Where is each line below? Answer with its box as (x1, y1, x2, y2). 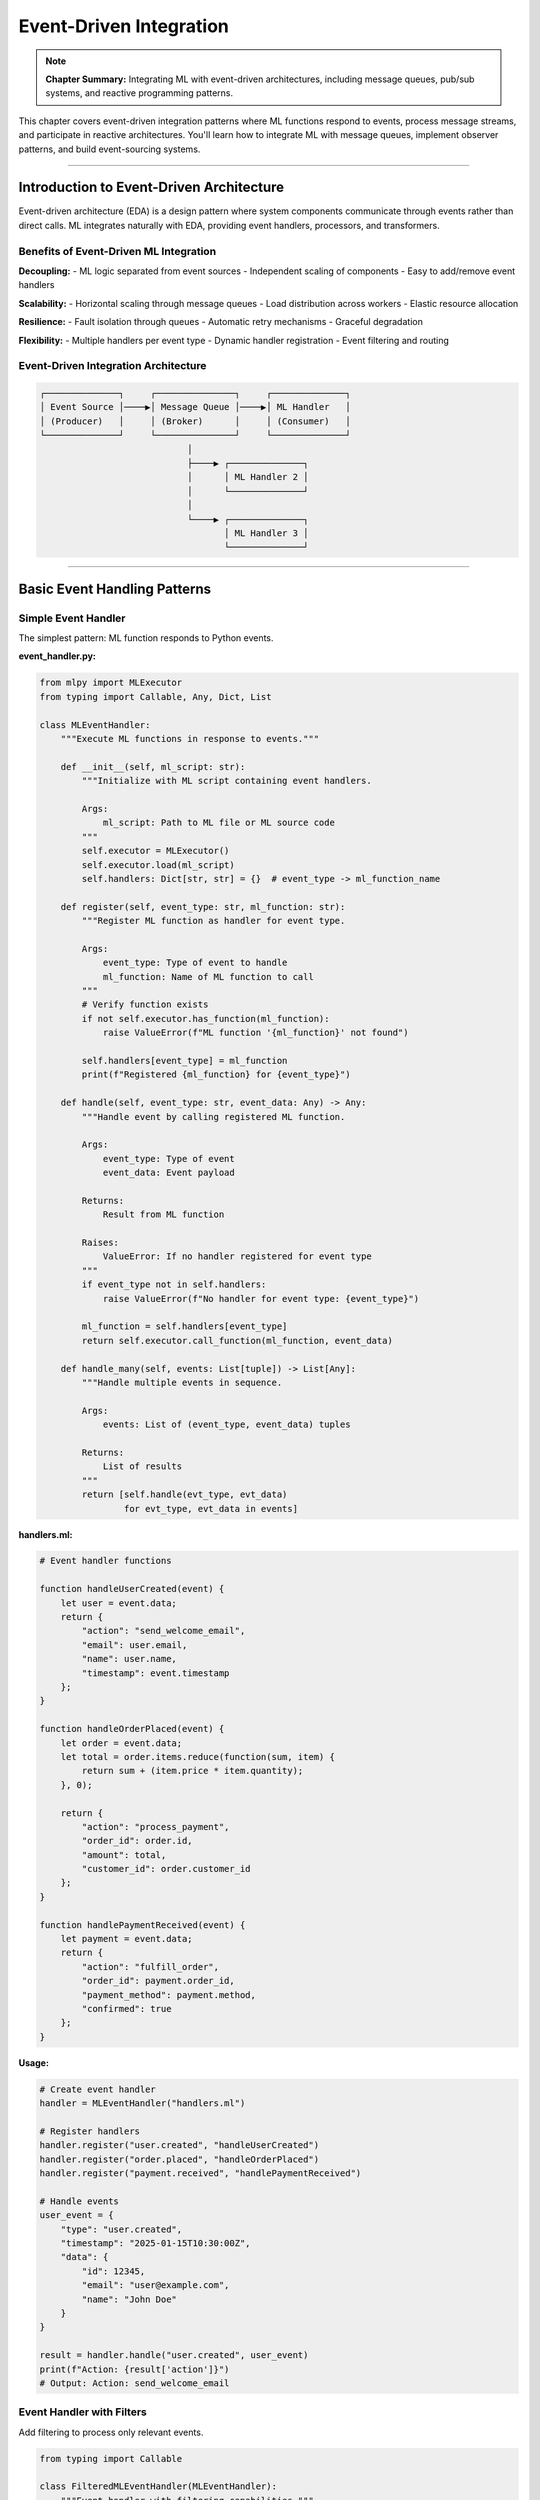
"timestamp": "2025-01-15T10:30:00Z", (60, 2238, 251, 2249)
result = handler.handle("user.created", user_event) (39, 2350, 309, 2361)
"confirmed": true (81, 2003, 172, 2014)
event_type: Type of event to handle (102, 957, 288, 969)
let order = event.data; (60, 1737, 183, 1749)
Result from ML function (102, 1209, 225, 1220)
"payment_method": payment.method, (81, 1989, 257, 2000)
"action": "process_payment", (81, 1821, 230, 1832)
